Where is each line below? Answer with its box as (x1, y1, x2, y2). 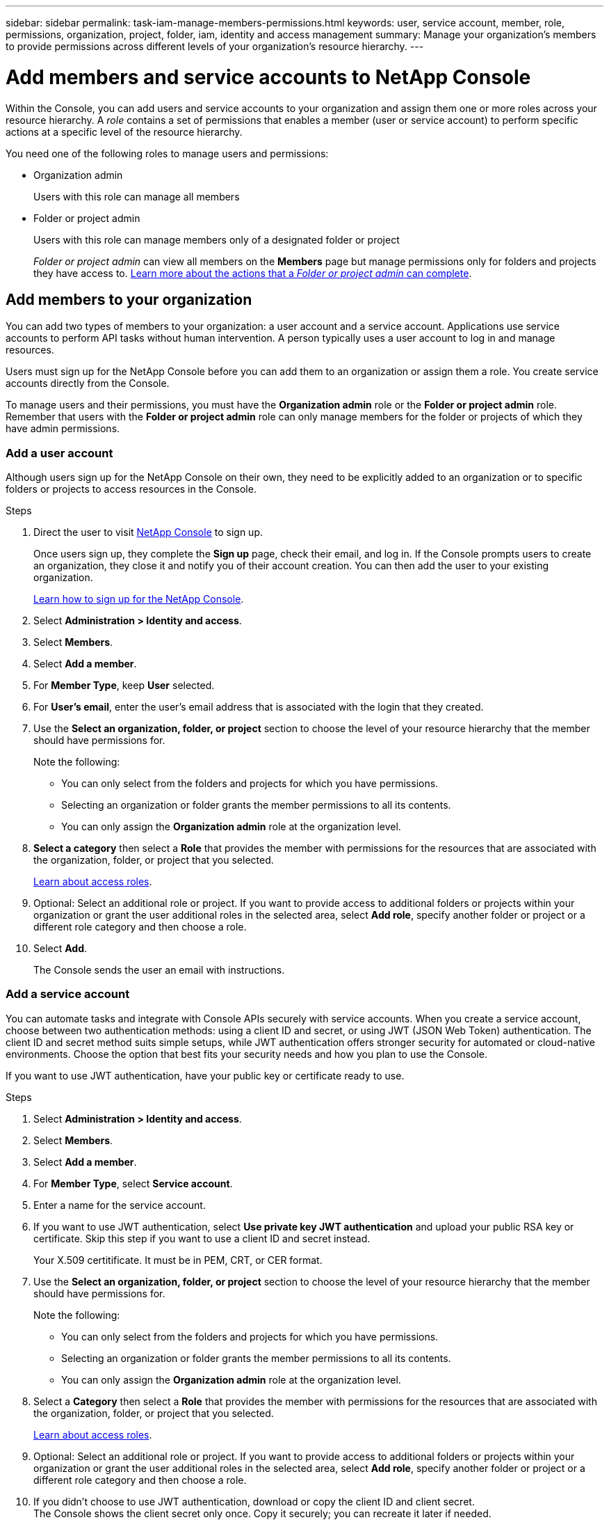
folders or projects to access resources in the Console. (6, 483, 257, 496)
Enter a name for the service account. (33, 1198, 206, 1211)
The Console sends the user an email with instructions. (33, 964, 285, 976)
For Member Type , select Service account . (33, 1177, 233, 1189)
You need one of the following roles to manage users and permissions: (6, 147, 329, 159)
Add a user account (6, 445, 113, 460)
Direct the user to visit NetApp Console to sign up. (33, 526, 263, 539)
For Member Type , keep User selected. (33, 679, 215, 692)
